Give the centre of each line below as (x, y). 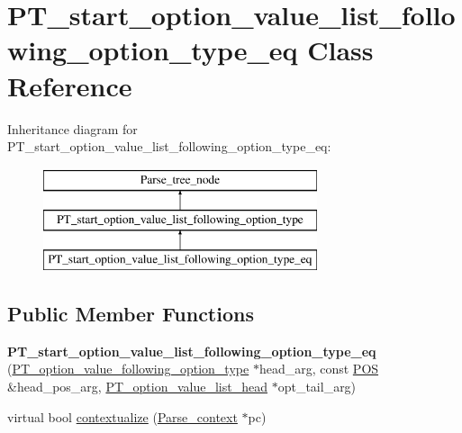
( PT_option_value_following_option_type (128, 369)
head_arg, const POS (319, 369)
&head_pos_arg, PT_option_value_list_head (137, 387)
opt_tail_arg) (317, 387)
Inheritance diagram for (72, 128)
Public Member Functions (131, 314)
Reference (70, 85)
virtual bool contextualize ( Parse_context (122, 416)
